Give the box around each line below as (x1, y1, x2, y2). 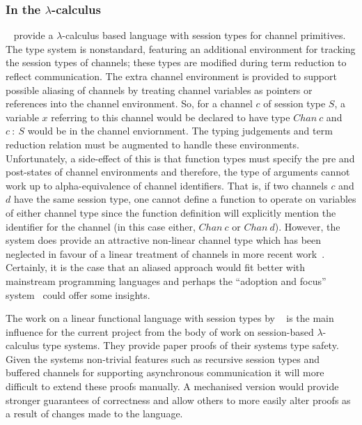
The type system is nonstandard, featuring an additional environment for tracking (6, 41, 356, 56)
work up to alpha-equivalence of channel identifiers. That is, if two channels (6, 178, 328, 192)
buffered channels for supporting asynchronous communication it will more (6, 365, 324, 380)
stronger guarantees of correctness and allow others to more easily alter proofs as (6, 392, 351, 407)
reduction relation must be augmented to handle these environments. (6, 137, 299, 151)
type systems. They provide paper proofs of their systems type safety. (42, 338, 339, 353)
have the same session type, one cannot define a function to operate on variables (13, 192, 356, 206)
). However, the (274, 219, 340, 233)
